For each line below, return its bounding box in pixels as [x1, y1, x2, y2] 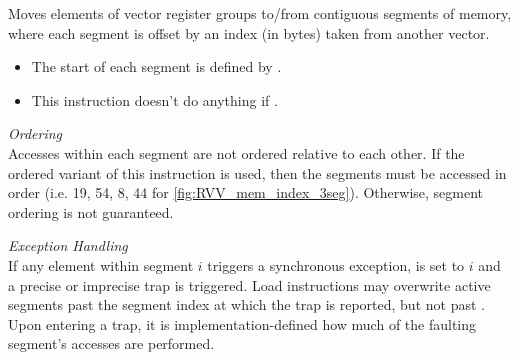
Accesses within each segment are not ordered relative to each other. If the [8, 142, 465, 163]
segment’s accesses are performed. [8, 333, 215, 354]
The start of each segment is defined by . [31, 56, 282, 77]
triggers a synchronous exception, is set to [207, 254, 465, 275]
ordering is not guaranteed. [8, 201, 174, 222]
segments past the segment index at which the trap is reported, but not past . [8, 294, 485, 315]
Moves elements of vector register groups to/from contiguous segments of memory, [8, 3, 512, 23]
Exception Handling [8, 235, 128, 256]
